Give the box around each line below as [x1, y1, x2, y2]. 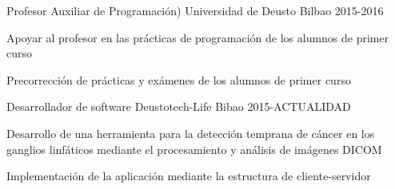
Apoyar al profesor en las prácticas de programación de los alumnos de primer [6, 29, 389, 45]
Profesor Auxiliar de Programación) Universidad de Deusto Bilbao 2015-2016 [6, 2, 384, 18]
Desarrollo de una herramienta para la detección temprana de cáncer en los [6, 124, 375, 141]
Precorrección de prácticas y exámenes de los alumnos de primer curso [6, 71, 351, 88]
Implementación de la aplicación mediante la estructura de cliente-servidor [6, 167, 371, 184]
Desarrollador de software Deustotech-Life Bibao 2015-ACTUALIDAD [6, 98, 351, 115]
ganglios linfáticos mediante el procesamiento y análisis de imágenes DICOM [6, 140, 382, 157]
